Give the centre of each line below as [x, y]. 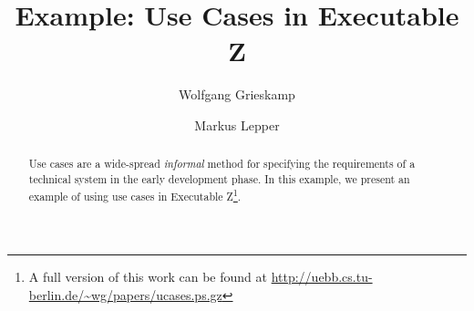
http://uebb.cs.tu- [322, 277]
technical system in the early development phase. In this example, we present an [219, 178]
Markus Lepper [237, 124]
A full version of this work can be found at [148, 277]
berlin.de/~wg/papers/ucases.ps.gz [125, 294]
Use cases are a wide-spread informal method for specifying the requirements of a [222, 164]
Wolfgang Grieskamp [237, 94]
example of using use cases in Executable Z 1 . [135, 194]
